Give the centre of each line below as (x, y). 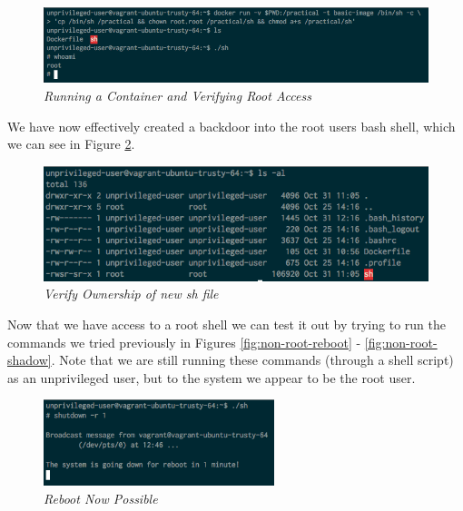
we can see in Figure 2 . (71, 144)
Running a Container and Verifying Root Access (177, 96)
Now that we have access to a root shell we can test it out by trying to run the (227, 324)
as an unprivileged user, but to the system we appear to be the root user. (212, 377)
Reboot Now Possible (101, 498)
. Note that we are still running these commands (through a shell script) (252, 360)
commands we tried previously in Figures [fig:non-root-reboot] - (184, 342)
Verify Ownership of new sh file (131, 294)
